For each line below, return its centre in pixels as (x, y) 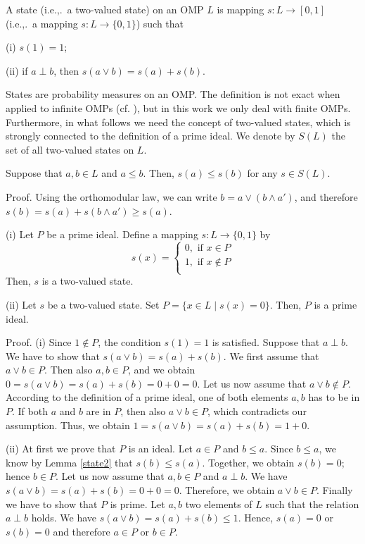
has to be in (334, 397)
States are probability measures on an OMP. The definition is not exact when (173, 94)
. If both (30, 411)
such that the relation (312, 503)
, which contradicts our (257, 411)
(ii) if (17, 70)
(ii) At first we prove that (61, 449)
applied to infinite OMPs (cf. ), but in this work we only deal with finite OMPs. (178, 107)
